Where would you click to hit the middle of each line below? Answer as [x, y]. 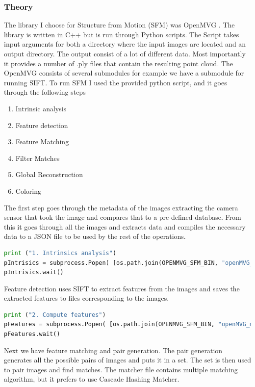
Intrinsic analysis [41, 108]
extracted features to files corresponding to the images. [87, 298]
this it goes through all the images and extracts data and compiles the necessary [125, 226]
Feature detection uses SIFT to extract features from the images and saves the [122, 288]
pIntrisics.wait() [34, 272]
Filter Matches [38, 158]
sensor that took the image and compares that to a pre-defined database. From [123, 217]
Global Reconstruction [49, 174]
